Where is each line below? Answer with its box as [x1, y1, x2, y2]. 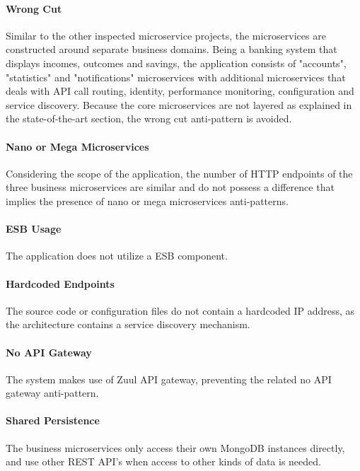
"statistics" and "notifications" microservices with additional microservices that [6, 69, 346, 84]
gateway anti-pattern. [6, 385, 99, 400]
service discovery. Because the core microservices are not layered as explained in [6, 97, 352, 112]
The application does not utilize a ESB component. [6, 248, 228, 263]
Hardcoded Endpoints [6, 276, 115, 291]
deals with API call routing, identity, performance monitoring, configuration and [6, 83, 354, 98]
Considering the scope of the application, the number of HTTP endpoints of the [6, 165, 353, 180]
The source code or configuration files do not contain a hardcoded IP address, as [6, 303, 355, 318]
